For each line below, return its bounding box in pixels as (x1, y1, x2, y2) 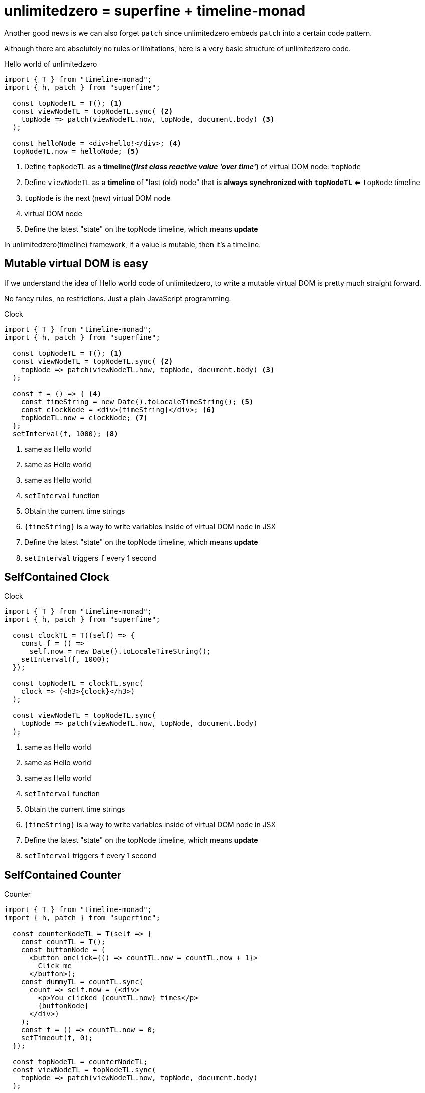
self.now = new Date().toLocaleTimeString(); (29, 647, 211, 656)
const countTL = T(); (21, 938, 106, 946)
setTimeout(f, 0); (21, 1034, 93, 1042)
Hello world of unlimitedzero (4, 59, 97, 68)
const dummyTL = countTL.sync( (21, 978, 144, 986)
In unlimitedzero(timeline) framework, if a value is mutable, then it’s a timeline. (4, 240, 261, 249)
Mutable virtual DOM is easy (4, 257, 148, 270)
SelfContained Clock (4, 571, 109, 584)
